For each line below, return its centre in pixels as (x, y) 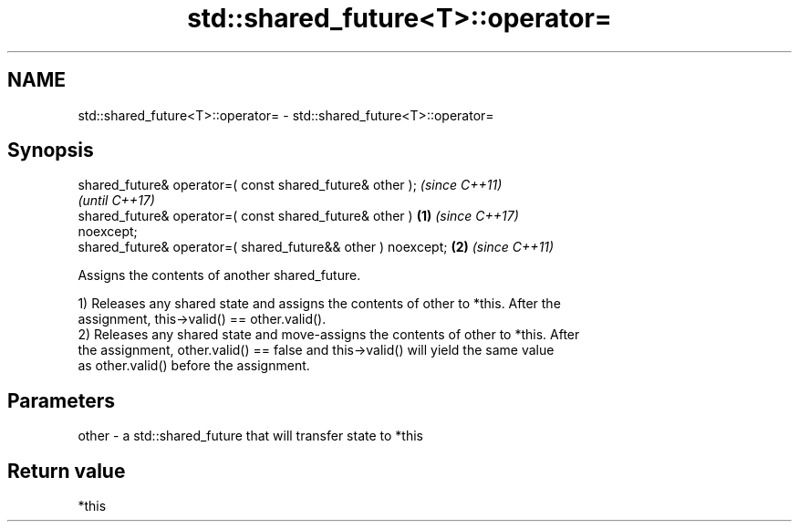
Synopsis (51, 150)
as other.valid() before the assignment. (194, 366)
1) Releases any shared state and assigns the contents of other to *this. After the (319, 304)
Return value (67, 471)
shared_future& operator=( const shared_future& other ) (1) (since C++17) (298, 216)
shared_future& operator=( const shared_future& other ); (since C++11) (290, 185)
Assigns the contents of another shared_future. (219, 275)
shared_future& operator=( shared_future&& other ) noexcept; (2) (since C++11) (316, 247)
